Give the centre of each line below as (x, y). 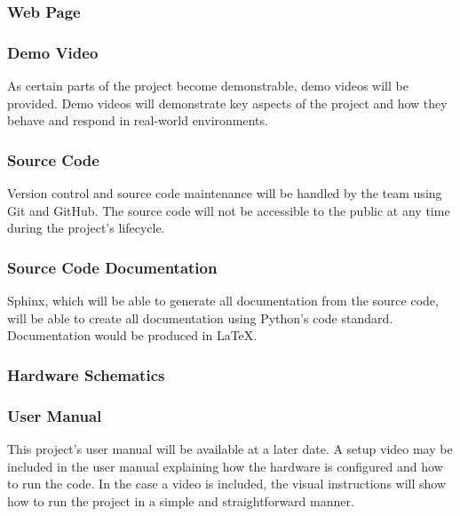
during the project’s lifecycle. (86, 228)
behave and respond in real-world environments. (138, 120)
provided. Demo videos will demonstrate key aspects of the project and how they (227, 103)
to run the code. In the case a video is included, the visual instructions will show (227, 484)
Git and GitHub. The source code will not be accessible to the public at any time (229, 210)
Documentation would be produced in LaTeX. (132, 335)
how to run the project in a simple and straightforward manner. (181, 500)
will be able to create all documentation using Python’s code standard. (200, 318)
